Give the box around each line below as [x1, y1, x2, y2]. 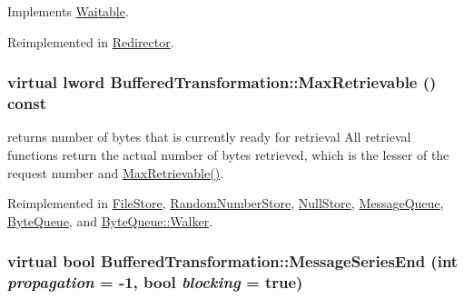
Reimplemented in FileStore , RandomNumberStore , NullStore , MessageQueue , [7, 194, 444, 213]
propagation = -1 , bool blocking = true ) [7, 271, 303, 294]
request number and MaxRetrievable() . [7, 163, 224, 182]
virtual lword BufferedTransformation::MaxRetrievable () [7, 71, 437, 94]
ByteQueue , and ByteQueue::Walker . [7, 211, 213, 230]
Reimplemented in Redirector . [7, 32, 174, 51]
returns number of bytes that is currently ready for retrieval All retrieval [7, 127, 411, 146]
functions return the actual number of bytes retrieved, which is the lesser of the [7, 145, 449, 164]
